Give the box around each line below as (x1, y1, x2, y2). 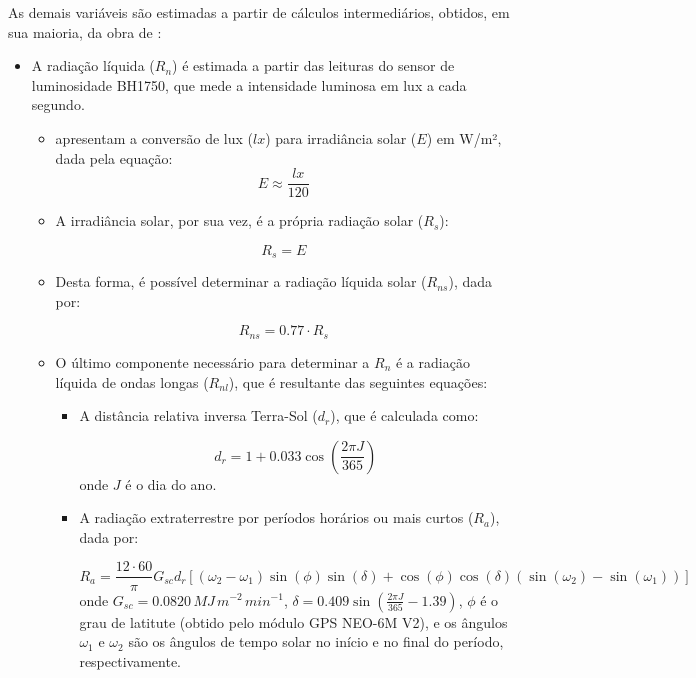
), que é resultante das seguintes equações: (228, 371, 488, 392)
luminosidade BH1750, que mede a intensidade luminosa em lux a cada (31, 74, 467, 95)
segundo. (31, 94, 85, 115)
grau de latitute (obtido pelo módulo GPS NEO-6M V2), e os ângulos (79, 611, 508, 632)
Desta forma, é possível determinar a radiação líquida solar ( (55, 271, 427, 292)
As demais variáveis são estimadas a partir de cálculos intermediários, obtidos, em (8, 2, 510, 22)
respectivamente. (79, 650, 181, 671)
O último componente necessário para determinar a (55, 351, 370, 372)
